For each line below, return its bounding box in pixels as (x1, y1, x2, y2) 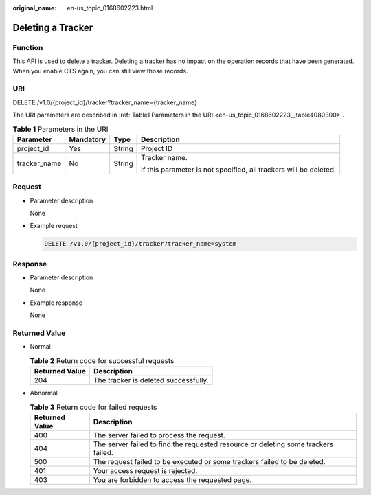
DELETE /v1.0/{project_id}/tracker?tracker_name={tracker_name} (12, 98, 197, 106)
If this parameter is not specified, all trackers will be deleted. (141, 165, 337, 174)
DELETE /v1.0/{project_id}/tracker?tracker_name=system (44, 240, 237, 248)
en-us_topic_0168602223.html (67, 4, 153, 12)
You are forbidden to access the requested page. (93, 474, 252, 484)
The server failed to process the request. (93, 430, 226, 439)
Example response (30, 299, 82, 307)
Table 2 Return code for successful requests (30, 356, 175, 365)
